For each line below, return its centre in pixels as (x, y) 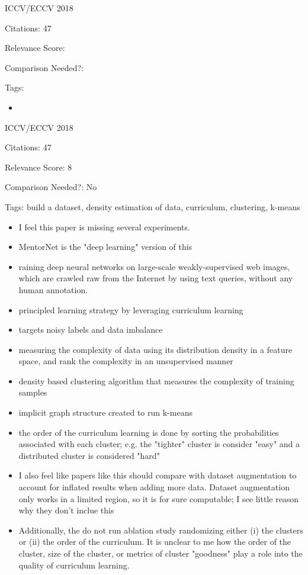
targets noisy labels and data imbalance (91, 330)
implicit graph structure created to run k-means (105, 412)
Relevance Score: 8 (38, 167)
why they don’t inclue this (66, 510)
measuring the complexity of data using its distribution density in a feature (155, 349)
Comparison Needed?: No (51, 187)
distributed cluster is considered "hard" (89, 455)
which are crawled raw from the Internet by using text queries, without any (156, 278)
